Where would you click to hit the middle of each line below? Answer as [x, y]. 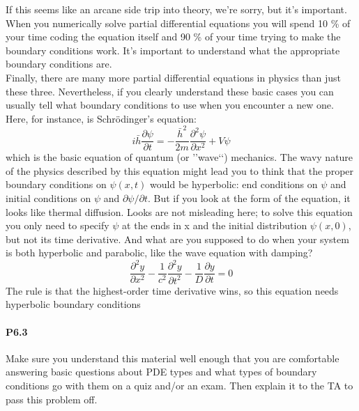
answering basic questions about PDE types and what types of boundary [161, 372]
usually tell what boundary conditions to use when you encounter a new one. [170, 105]
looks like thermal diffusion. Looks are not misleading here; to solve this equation [179, 211]
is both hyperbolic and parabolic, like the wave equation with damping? [159, 253]
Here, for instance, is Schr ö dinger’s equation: [101, 118]
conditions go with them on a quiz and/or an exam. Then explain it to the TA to [179, 385]
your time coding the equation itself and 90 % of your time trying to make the [173, 37]
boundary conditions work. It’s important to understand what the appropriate [173, 50]
